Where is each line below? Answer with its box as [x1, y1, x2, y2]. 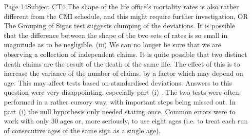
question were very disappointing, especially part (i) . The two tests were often [4, 87, 239, 97]
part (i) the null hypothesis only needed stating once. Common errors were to [4, 106, 235, 116]
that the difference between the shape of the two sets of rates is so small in [4, 30, 228, 40]
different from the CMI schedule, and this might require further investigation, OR [4, 11, 248, 21]
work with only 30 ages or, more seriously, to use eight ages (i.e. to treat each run [4, 116, 248, 126]
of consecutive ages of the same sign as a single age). [4, 125, 161, 135]
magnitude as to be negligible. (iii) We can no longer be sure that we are [4, 39, 221, 50]
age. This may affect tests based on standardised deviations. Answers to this [4, 77, 232, 87]
